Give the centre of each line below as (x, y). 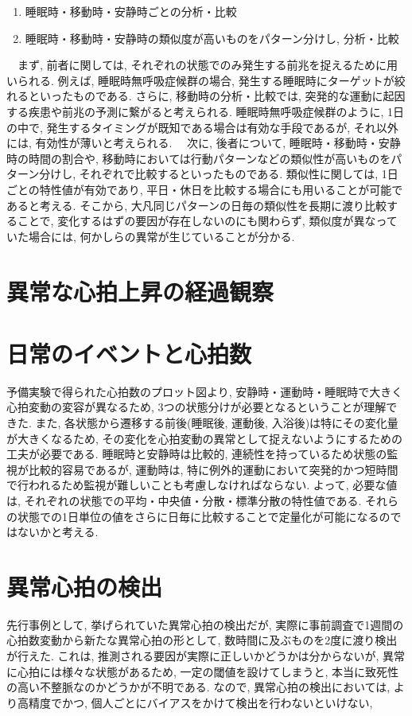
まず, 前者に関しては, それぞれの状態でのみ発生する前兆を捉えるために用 (207, 65)
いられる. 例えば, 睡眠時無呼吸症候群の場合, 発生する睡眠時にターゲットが (200, 80)
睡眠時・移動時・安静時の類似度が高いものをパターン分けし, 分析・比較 (212, 38)
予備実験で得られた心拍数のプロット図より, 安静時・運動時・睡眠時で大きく (205, 391)
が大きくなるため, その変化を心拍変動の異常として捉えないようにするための (204, 438)
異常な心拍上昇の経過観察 (140, 291)
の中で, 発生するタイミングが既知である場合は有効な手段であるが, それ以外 (202, 127)
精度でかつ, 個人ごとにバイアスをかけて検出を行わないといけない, (200, 702)
